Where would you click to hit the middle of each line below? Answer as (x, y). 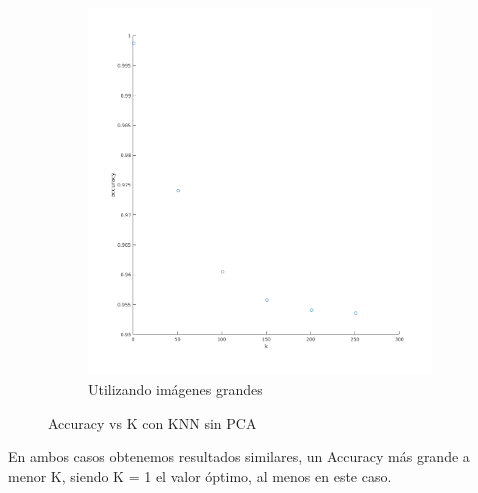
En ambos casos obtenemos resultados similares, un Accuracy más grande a (239, 456)
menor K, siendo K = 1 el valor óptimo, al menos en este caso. (200, 475)
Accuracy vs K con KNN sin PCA (152, 422)
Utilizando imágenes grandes (175, 388)
